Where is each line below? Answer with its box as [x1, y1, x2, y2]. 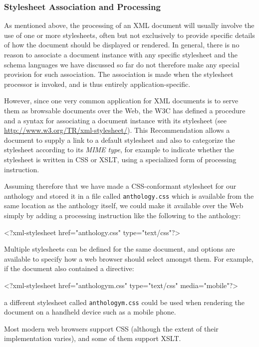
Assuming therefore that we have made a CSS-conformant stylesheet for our [4, 181, 237, 191]
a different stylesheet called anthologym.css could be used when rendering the [4, 297, 245, 307]
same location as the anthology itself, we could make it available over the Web [4, 200, 244, 211]
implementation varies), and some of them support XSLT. [4, 333, 181, 344]
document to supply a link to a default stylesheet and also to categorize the [4, 134, 235, 145]
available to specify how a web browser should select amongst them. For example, [4, 253, 254, 264]
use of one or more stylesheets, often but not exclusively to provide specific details [4, 29, 255, 40]
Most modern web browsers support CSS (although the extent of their [4, 323, 219, 334]
